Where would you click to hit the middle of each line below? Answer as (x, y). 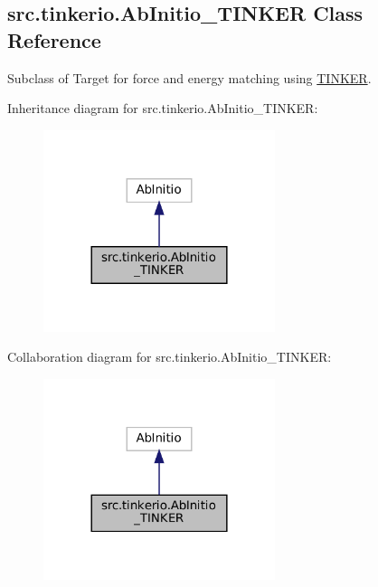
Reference (54, 39)
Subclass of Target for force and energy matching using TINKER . (189, 77)
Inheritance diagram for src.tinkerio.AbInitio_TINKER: (163, 108)
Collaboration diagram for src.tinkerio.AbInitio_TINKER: (170, 357)
